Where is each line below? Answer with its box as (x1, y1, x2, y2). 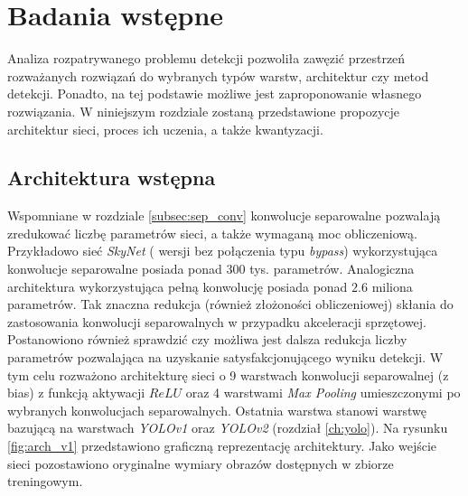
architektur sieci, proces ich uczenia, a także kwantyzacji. (7, 119, 323, 138)
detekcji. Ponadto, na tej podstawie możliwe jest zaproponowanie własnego (7, 84, 422, 103)
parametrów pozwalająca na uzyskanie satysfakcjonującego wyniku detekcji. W (7, 348, 444, 367)
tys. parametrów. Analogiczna (249, 259, 415, 278)
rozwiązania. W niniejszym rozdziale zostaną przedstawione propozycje (7, 101, 399, 120)
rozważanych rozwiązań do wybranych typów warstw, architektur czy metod (7, 66, 429, 85)
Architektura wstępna (7, 164, 216, 192)
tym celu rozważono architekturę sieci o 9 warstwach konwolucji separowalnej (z (7, 365, 449, 384)
